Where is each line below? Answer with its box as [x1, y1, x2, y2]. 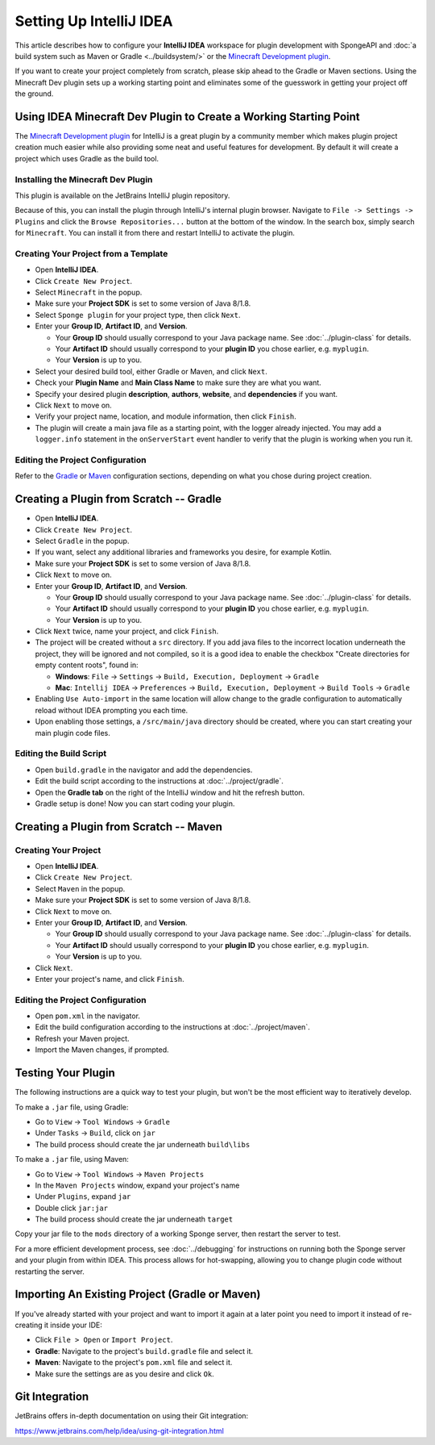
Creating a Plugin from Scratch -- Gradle [14, 492, 222, 506]
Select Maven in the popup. [35, 883, 126, 893]
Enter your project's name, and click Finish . [35, 974, 184, 984]
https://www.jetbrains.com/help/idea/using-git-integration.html [14, 1426, 225, 1435]
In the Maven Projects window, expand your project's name [35, 1180, 240, 1190]
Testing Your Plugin [14, 1066, 116, 1080]
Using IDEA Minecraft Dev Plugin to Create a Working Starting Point [14, 110, 360, 123]
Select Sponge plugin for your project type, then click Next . [35, 310, 241, 319]
